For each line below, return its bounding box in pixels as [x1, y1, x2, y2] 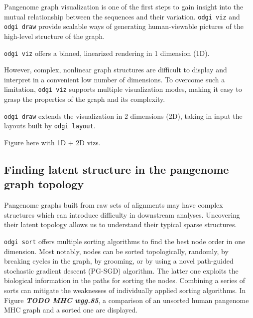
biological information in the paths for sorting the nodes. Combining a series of [4, 275, 245, 286]
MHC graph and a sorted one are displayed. [4, 305, 138, 315]
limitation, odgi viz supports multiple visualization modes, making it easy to [4, 84, 242, 94]
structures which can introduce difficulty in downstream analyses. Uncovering [4, 209, 240, 220]
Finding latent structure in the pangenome [4, 161, 229, 177]
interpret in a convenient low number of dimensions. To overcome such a [4, 74, 225, 84]
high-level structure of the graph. [4, 30, 105, 41]
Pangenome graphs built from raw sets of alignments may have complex [4, 200, 223, 210]
